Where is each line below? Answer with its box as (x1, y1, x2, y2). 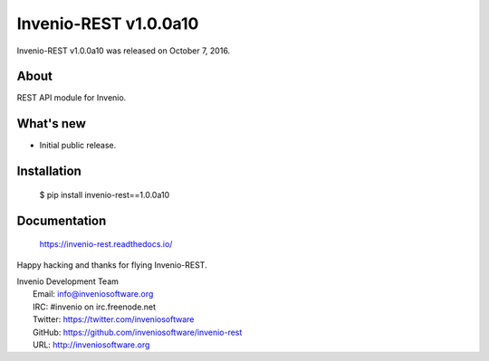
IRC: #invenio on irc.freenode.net (33, 301, 157, 312)
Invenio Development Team (16, 276, 120, 287)
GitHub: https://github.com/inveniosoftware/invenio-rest (33, 327, 243, 337)
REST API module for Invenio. (16, 92, 127, 103)
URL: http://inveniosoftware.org (33, 339, 150, 350)
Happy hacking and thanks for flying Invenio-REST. (16, 259, 207, 271)
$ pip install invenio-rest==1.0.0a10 (39, 189, 170, 200)
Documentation (16, 213, 107, 228)
